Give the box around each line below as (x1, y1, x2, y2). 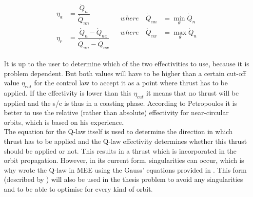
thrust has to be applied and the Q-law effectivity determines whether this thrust (4, 136, 247, 146)
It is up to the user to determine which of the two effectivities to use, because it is (4, 58, 249, 68)
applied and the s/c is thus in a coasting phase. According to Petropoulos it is (4, 98, 237, 108)
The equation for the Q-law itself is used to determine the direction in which (4, 126, 233, 137)
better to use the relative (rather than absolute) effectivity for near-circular (4, 107, 229, 118)
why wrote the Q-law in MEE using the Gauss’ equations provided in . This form (4, 164, 247, 175)
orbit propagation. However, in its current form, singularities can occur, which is (4, 155, 244, 165)
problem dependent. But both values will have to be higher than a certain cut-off (4, 68, 246, 78)
